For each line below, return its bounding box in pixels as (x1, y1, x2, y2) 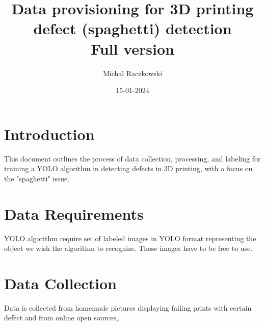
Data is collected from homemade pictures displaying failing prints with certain (4, 302, 252, 313)
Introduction (4, 123, 95, 144)
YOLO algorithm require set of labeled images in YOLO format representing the (4, 232, 256, 243)
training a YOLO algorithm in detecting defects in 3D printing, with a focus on (4, 163, 253, 174)
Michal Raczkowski (102, 67, 163, 78)
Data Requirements (4, 203, 144, 224)
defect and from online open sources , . (4, 312, 120, 323)
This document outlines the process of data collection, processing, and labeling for (4, 153, 261, 164)
